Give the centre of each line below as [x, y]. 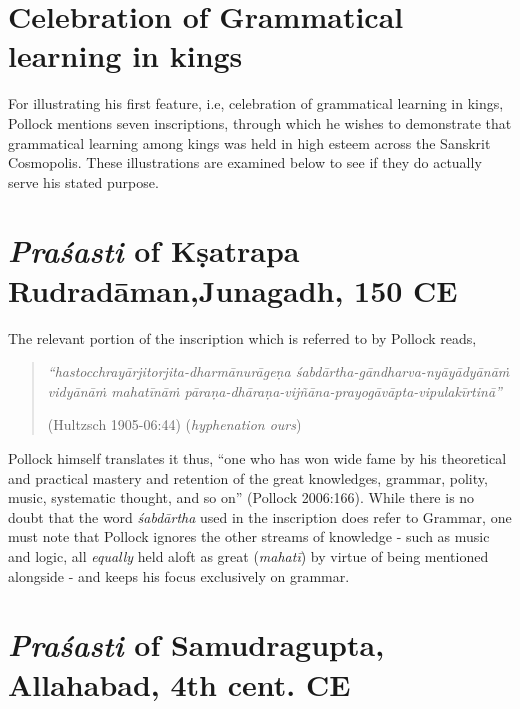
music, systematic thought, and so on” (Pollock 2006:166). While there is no [241, 497]
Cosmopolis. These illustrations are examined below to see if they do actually [245, 162]
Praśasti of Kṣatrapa [154, 251]
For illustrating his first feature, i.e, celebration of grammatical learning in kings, [256, 103]
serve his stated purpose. [83, 181]
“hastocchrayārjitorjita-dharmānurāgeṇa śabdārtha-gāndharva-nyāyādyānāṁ [278, 371]
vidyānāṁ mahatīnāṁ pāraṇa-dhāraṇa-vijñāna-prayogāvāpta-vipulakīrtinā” [274, 390]
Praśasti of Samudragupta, [196, 645]
